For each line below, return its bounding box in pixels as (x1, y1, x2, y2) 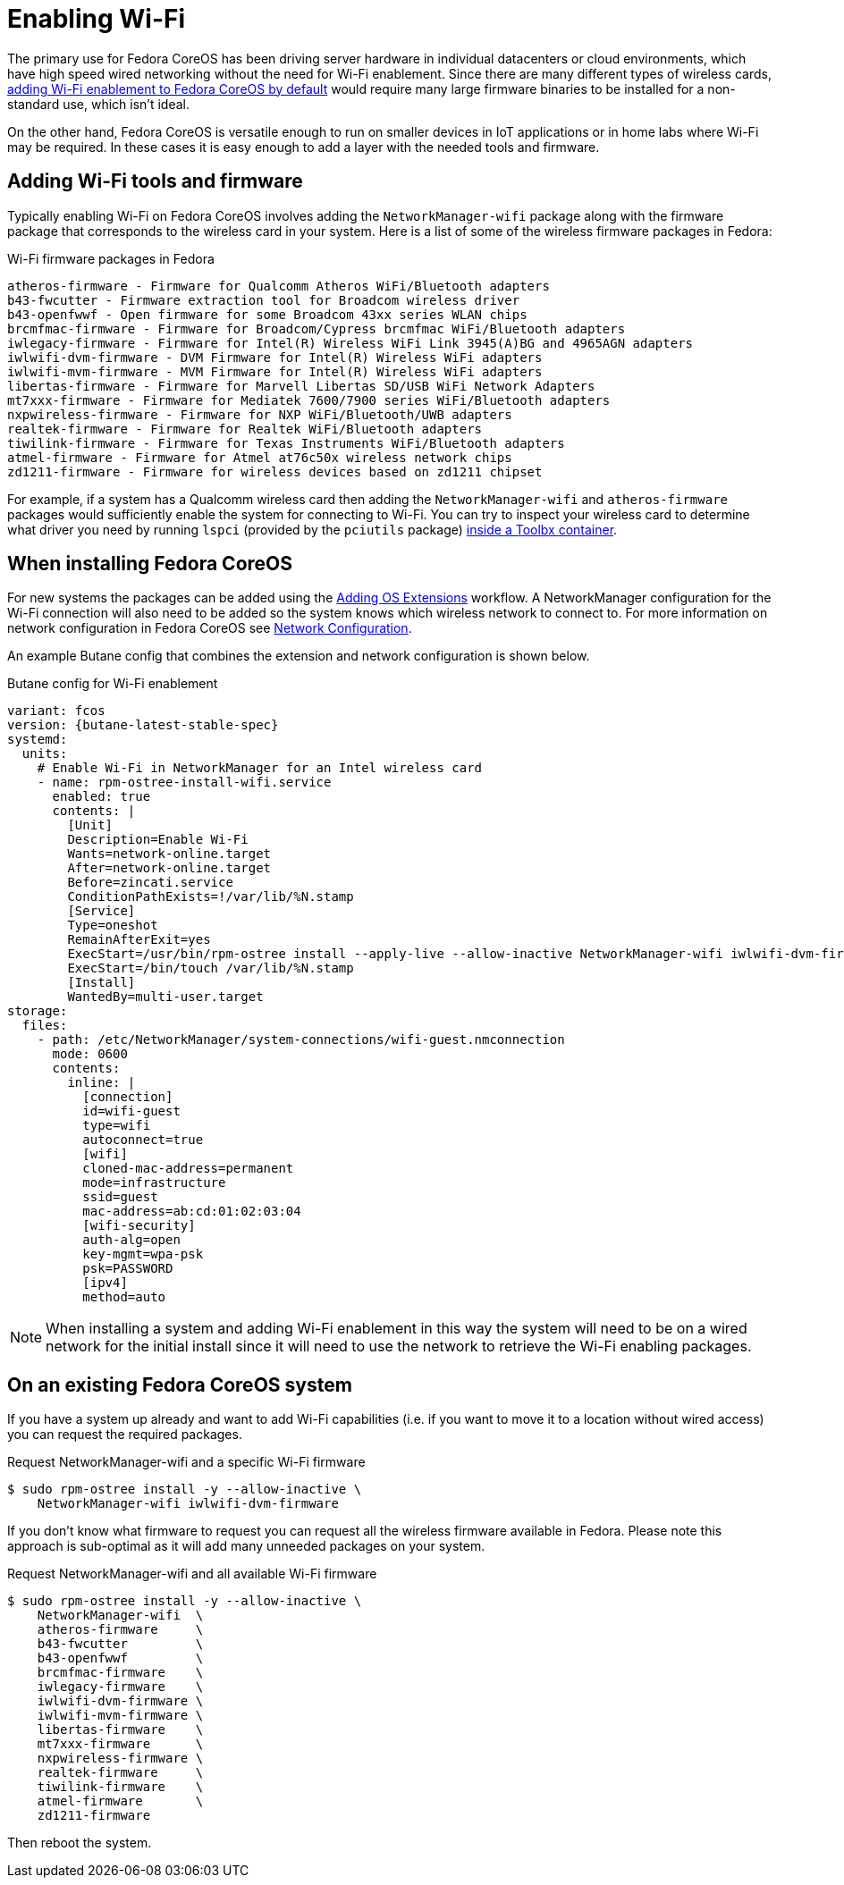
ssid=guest (82, 1190, 158, 1205)
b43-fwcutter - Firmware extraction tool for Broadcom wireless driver (7, 292, 520, 307)
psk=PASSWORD (82, 1261, 173, 1276)
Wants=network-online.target (67, 846, 272, 862)
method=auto (82, 1290, 166, 1305)
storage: (7, 1004, 68, 1019)
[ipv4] (82, 1275, 128, 1291)
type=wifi (82, 1118, 151, 1133)
